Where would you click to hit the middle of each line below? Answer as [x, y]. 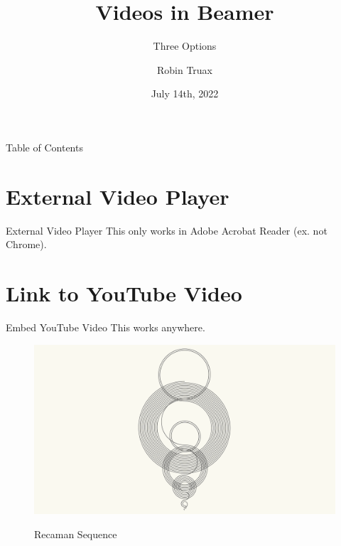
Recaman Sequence [76, 534]
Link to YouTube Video [124, 293]
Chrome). [26, 244]
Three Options [185, 46]
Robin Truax [185, 69]
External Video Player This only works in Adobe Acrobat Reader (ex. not [167, 230]
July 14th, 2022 [185, 93]
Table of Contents [44, 147]
